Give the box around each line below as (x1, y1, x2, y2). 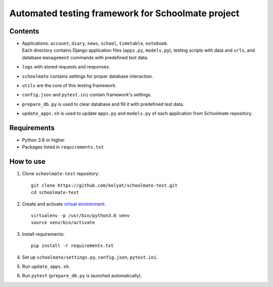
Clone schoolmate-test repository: (22, 170, 100, 177)
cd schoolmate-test (31, 190, 79, 195)
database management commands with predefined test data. (22, 54, 149, 60)
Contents (9, 27, 39, 35)
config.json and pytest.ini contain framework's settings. (22, 92, 152, 98)
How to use (9, 157, 45, 166)
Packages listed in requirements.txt (22, 144, 104, 150)
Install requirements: (22, 231, 65, 237)
